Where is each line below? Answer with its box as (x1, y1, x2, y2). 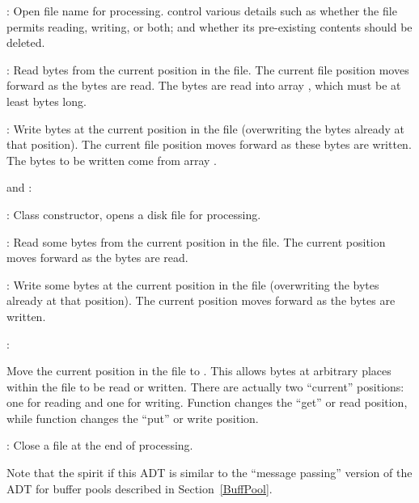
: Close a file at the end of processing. (6, 437, 193, 454)
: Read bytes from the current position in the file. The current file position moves (6, 61, 409, 78)
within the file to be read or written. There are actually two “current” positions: (6, 378, 404, 395)
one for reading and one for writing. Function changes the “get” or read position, (6, 394, 408, 411)
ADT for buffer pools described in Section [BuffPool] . (6, 480, 273, 497)
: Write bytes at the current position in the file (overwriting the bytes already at (6, 120, 405, 137)
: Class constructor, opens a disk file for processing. (6, 205, 261, 222)
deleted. (6, 34, 45, 51)
